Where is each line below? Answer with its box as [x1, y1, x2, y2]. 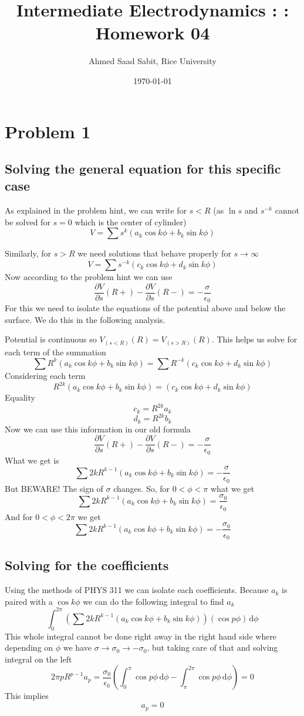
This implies [5, 690, 49, 702]
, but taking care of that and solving [147, 641, 278, 654]
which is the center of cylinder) [75, 215, 187, 228]
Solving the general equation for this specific [5, 159, 281, 178]
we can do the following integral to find [83, 595, 224, 607]
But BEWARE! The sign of [5, 482, 103, 494]
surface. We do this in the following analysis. [5, 313, 165, 325]
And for [5, 510, 33, 522]
